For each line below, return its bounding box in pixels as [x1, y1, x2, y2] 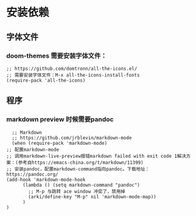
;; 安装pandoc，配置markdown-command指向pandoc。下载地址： [6, 165, 150, 172]
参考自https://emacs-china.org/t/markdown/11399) [18, 159, 144, 165]
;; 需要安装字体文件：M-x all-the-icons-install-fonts [6, 72, 140, 78]
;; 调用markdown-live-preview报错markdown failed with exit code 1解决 [6, 153, 187, 159]
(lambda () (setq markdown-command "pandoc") [22, 182, 140, 188]
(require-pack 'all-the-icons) [6, 77, 86, 83]
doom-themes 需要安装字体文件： [6, 51, 107, 60]
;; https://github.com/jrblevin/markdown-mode [12, 134, 132, 141]
